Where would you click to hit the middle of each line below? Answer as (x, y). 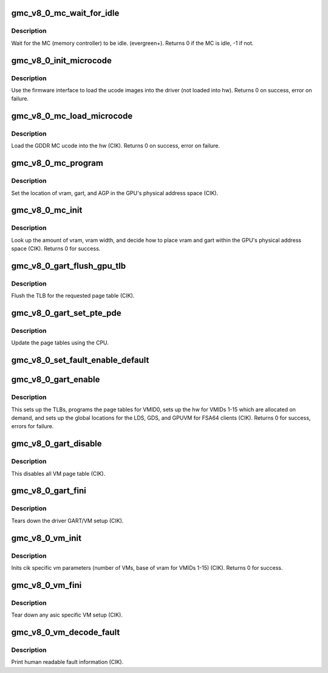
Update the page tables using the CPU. (60, 343)
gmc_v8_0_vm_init (46, 538)
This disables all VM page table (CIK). (58, 473)
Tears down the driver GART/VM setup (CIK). (67, 521)
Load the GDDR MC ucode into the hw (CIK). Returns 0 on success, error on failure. (116, 146)
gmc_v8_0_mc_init (47, 210)
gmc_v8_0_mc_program (57, 163)
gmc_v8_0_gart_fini (49, 491)
